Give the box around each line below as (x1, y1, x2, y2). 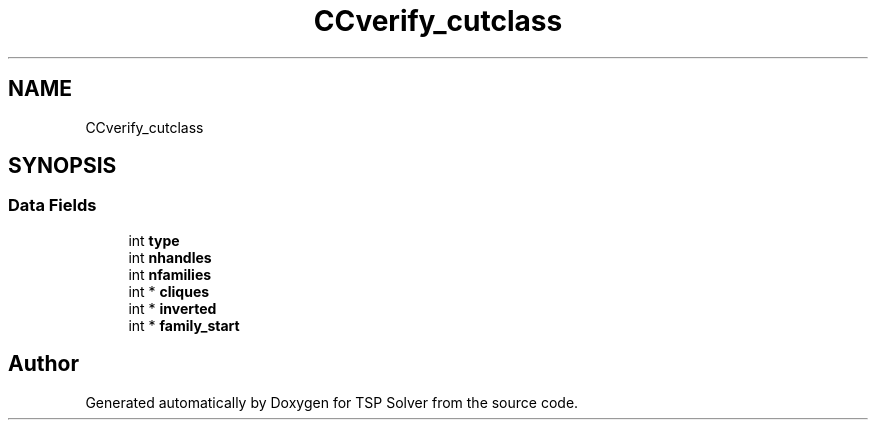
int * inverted (128, 299, 217, 317)
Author (8, 351, 79, 377)
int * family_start (128, 316, 240, 334)
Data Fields (8, 195, 97, 216)
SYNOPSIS (8, 153, 117, 179)
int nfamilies (128, 265, 212, 283)
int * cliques (128, 282, 210, 300)
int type (128, 231, 180, 249)
